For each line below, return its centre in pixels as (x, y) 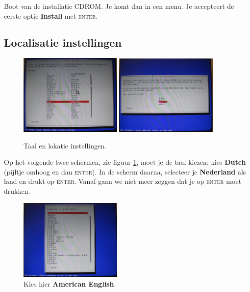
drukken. (17, 191)
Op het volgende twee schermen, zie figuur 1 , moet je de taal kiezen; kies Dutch (125, 162)
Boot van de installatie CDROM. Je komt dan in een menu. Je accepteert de (119, 6)
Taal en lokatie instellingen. (65, 145)
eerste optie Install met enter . (51, 15)
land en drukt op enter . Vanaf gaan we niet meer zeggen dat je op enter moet (123, 181)
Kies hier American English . (70, 283)
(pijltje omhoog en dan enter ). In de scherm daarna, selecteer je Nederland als (125, 171)
